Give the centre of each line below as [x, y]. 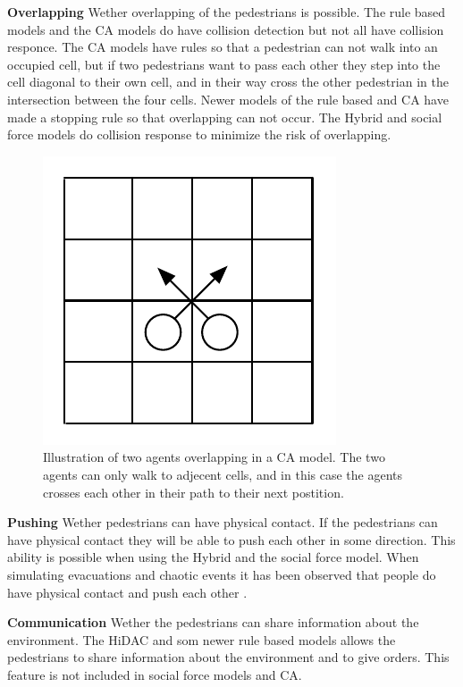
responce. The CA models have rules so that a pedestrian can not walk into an [223, 47]
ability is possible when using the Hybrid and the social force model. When [213, 557]
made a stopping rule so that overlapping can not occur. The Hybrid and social [225, 117]
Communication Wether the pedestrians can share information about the [213, 622]
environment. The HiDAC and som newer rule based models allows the [202, 639]
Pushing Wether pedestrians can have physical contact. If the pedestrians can [223, 522]
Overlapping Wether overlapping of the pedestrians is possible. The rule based [227, 12]
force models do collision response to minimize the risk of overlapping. [199, 134]
